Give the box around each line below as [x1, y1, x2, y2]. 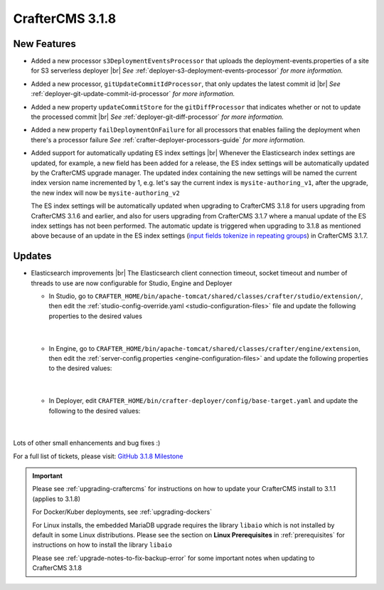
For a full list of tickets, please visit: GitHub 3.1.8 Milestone [13, 452, 184, 460]
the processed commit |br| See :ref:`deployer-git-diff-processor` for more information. [31, 112, 284, 121]
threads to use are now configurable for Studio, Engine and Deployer [31, 278, 233, 288]
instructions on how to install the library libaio [32, 541, 172, 549]
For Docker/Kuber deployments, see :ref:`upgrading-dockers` [32, 507, 213, 516]
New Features [13, 38, 76, 50]
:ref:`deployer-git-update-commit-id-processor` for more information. [31, 90, 235, 98]
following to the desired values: [48, 406, 141, 415]
